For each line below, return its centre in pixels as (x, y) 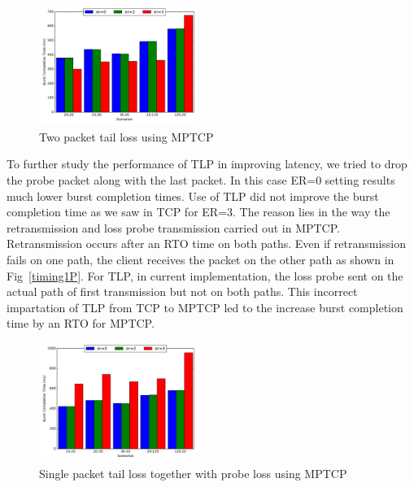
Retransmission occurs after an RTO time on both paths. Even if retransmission (207, 243)
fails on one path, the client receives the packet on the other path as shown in (200, 260)
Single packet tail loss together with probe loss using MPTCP (193, 473)
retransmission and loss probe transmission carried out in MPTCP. (173, 227)
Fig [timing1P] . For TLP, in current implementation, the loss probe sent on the (205, 275)
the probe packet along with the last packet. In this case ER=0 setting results (201, 180)
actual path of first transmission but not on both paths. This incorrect (182, 291)
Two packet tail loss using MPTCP (126, 136)
